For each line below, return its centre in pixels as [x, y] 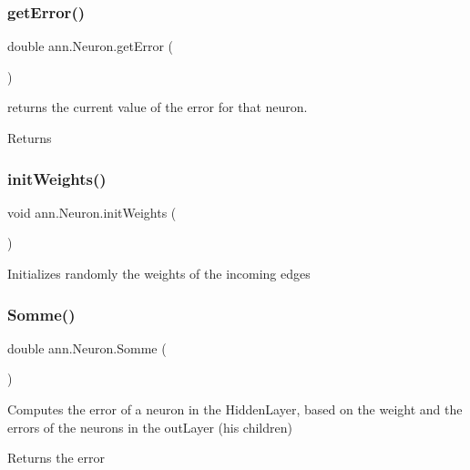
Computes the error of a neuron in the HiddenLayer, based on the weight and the [235, 409]
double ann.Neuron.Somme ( [87, 347]
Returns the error [56, 458]
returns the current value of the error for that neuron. [158, 107]
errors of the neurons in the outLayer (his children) [150, 427]
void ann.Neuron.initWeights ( [92, 212]
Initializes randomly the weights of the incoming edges [159, 273]
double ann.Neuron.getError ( [91, 46]
